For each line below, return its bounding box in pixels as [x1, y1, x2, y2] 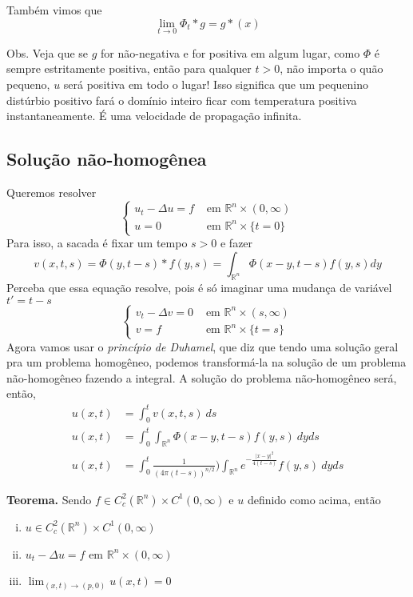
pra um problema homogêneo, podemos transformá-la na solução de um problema [6, 354, 407, 371]
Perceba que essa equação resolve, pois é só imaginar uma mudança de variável [6, 278, 392, 295]
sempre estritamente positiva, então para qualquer [6, 60, 252, 77]
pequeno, [6, 76, 50, 92]
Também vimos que [6, 2, 102, 18]
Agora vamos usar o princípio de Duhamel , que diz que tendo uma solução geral [6, 338, 399, 355]
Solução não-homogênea [6, 146, 207, 171]
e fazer [220, 234, 253, 251]
